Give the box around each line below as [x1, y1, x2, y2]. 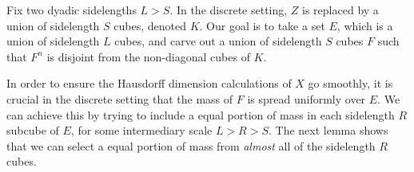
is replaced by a [302, 2, 379, 18]
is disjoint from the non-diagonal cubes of [46, 48, 250, 64]
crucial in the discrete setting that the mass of [6, 90, 233, 107]
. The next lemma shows [269, 122, 388, 139]
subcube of [6, 122, 59, 139]
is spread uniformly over [247, 90, 366, 107]
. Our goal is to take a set [199, 17, 325, 33]
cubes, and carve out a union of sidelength [114, 33, 322, 49]
